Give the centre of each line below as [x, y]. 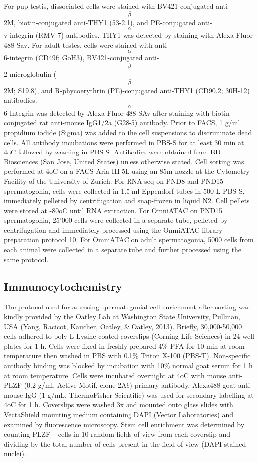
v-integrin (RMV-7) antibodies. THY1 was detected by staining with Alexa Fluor [128, 35]
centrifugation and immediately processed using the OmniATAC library [113, 230]
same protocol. [26, 259]
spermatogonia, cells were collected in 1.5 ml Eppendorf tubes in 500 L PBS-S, [124, 191]
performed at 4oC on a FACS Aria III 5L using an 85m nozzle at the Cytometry [127, 171]
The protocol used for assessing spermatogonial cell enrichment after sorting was [127, 307]
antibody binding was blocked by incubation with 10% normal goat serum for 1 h [128, 366]
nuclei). [15, 453]
